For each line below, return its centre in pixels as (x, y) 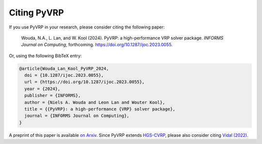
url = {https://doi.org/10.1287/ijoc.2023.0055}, (85, 82)
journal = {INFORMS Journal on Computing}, (77, 116)
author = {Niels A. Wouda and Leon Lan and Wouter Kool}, (95, 102)
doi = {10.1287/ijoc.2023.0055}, (64, 75)
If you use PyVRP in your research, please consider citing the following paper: (87, 27)
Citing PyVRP (36, 13)
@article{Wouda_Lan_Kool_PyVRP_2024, (64, 68)
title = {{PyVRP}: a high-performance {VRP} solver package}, (100, 109)
